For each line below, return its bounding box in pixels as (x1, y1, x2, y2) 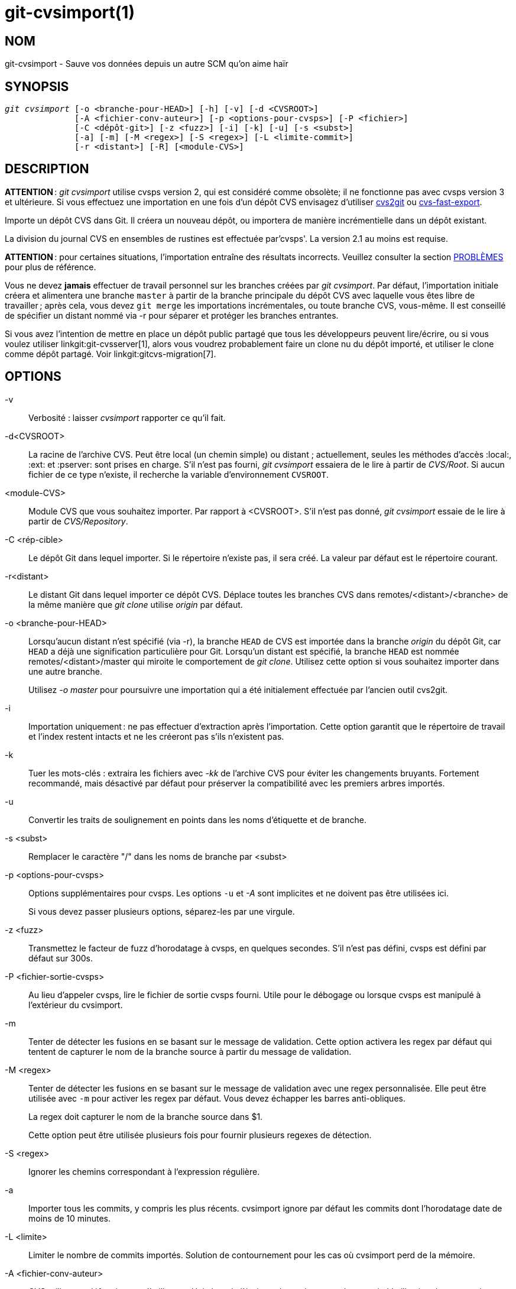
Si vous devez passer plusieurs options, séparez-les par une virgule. (28, 906, 295, 916)
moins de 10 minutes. (28, 1213, 111, 1223)
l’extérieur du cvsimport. (28, 999, 123, 1010)
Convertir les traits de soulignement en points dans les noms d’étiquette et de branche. (28, 814, 366, 825)
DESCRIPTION (5, 161, 89, 177)
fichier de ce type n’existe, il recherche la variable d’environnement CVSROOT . (28, 469, 329, 480)
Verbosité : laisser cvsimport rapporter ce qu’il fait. (28, 412, 226, 423)
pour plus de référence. (5, 261, 96, 272)
